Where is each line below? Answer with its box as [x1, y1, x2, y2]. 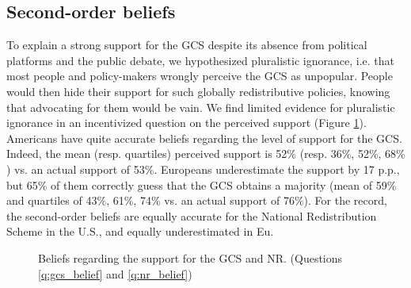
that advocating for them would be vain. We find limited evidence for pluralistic [6, 98, 395, 115]
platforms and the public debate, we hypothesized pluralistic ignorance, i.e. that [6, 52, 394, 68]
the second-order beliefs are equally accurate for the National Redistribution [6, 207, 377, 224]
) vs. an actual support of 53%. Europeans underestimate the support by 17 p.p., [6, 160, 400, 177]
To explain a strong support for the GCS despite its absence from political [6, 36, 367, 53]
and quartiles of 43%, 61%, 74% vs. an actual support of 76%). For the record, [6, 192, 387, 209]
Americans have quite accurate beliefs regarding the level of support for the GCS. [6, 129, 402, 146]
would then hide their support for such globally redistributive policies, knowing [6, 83, 390, 99]
